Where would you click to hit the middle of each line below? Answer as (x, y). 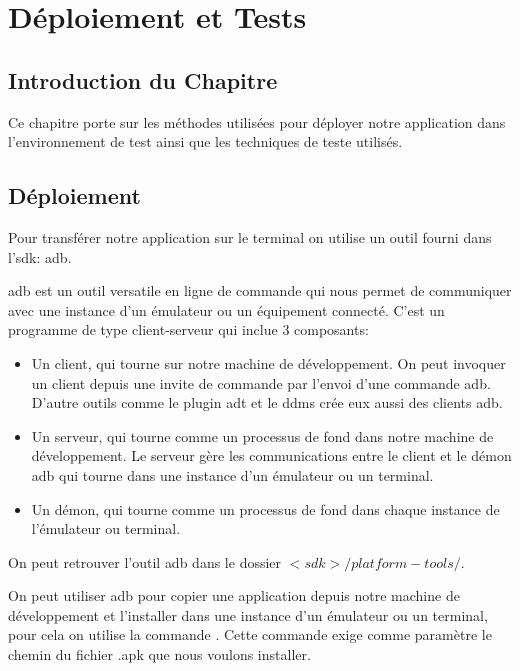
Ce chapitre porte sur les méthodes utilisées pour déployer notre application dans (257, 121)
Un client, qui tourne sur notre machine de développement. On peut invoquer (268, 362)
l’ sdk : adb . (40, 256)
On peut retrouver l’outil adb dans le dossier (145, 561)
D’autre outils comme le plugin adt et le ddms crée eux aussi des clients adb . (267, 402)
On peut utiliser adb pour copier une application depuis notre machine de (234, 595)
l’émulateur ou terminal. (106, 528)
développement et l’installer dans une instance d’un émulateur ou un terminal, (248, 614)
